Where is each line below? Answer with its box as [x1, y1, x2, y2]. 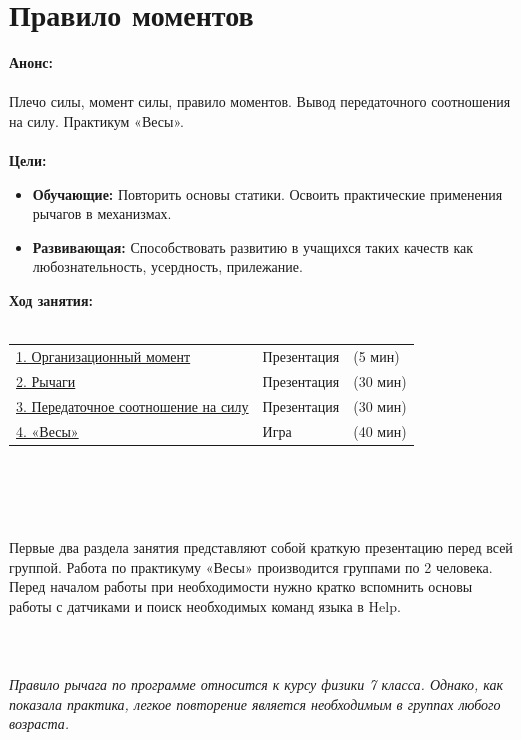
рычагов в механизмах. [32, 203, 172, 224]
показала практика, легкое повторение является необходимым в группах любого [9, 693, 501, 714]
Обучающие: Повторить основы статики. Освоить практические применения [32, 183, 503, 204]
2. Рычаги [16, 370, 76, 391]
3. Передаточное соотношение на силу [16, 395, 249, 416]
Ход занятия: [9, 290, 93, 311]
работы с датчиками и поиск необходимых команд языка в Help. [9, 595, 401, 616]
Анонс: [9, 52, 53, 73]
